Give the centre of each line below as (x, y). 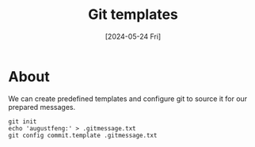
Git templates (133, 15)
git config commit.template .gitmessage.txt (83, 135)
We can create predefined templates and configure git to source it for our (128, 98)
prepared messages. (42, 107)
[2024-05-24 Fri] (133, 36)
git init (23, 121)
